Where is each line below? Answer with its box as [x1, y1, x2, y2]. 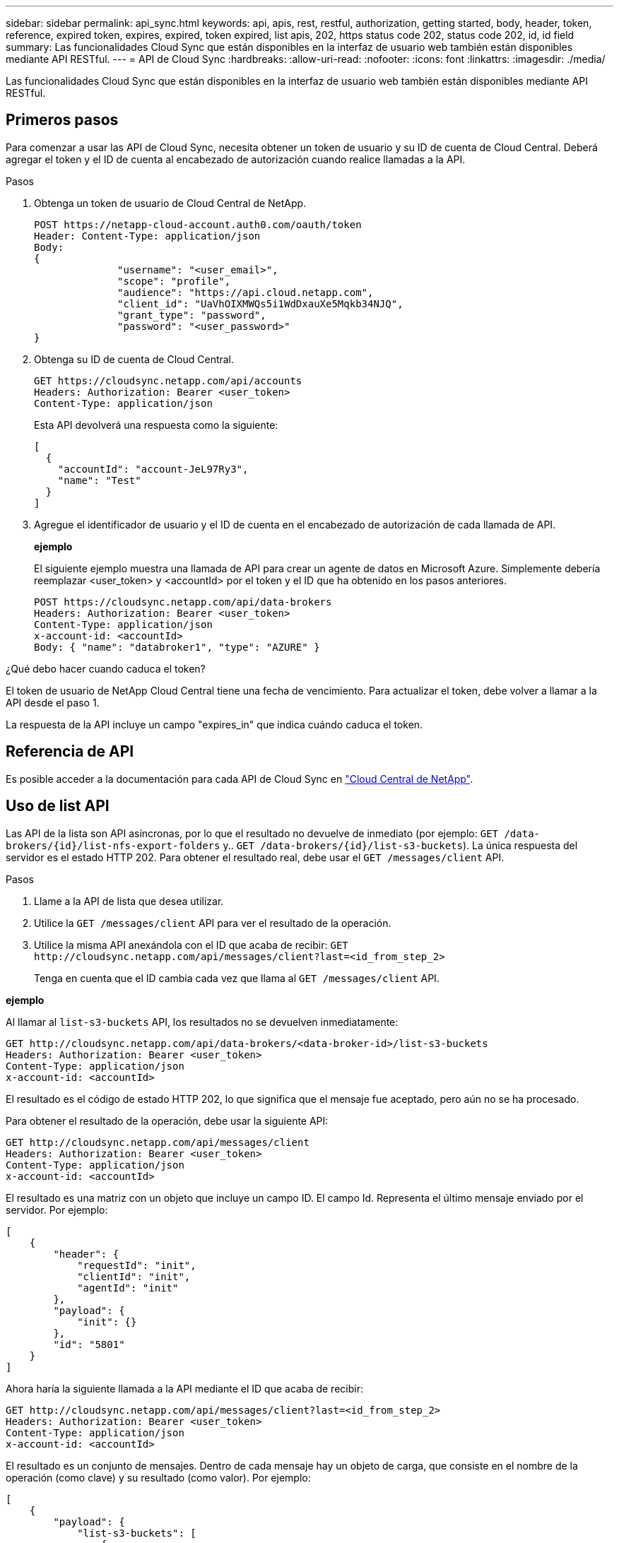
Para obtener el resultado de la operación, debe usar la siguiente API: [6, 1114, 329, 1127]
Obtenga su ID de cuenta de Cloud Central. [34, 353, 235, 365]
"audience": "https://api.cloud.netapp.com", [117, 286, 374, 298]
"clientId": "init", [77, 1270, 191, 1282]
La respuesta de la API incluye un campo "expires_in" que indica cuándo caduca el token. [6, 718, 423, 731]
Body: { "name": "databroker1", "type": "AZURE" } [34, 641, 320, 653]
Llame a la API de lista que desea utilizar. [34, 894, 224, 907]
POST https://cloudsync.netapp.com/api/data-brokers [34, 596, 332, 608]
